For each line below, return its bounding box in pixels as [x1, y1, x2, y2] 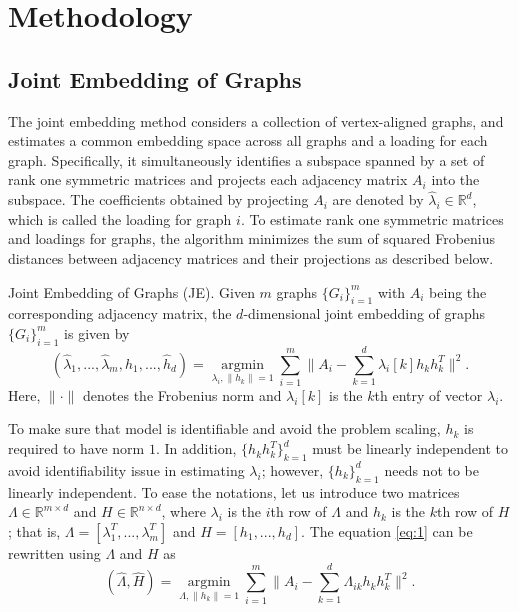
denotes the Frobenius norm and [83, 384, 282, 405]
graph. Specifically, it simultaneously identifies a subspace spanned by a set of [8, 149, 485, 170]
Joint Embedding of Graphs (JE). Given [8, 281, 255, 302]
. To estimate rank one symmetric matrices [240, 208, 504, 229]
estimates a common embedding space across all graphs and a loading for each [8, 130, 488, 151]
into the [431, 169, 480, 190]
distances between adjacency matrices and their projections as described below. [8, 247, 494, 268]
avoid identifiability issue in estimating [8, 459, 245, 480]
